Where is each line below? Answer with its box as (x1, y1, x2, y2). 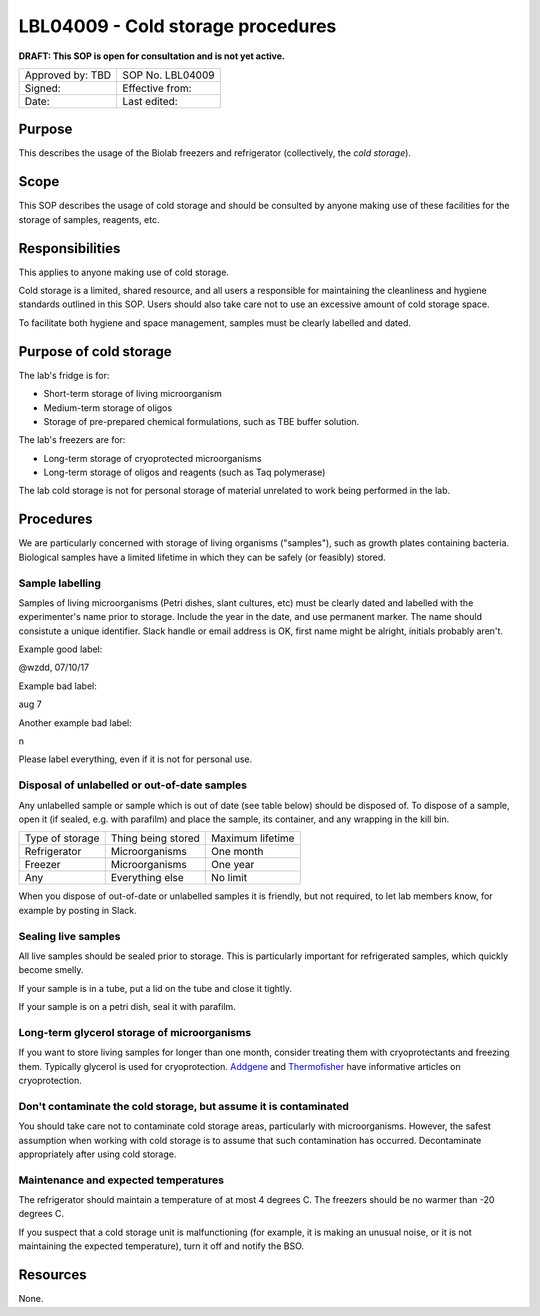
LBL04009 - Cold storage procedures (18, 15, 337, 37)
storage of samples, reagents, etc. (18, 213, 160, 225)
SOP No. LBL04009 (122, 68, 215, 82)
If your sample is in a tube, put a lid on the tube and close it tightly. (18, 982, 293, 994)
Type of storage (24, 831, 100, 845)
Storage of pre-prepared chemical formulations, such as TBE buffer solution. (43, 415, 360, 427)
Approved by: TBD (24, 68, 112, 82)
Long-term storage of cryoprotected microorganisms (43, 452, 262, 464)
